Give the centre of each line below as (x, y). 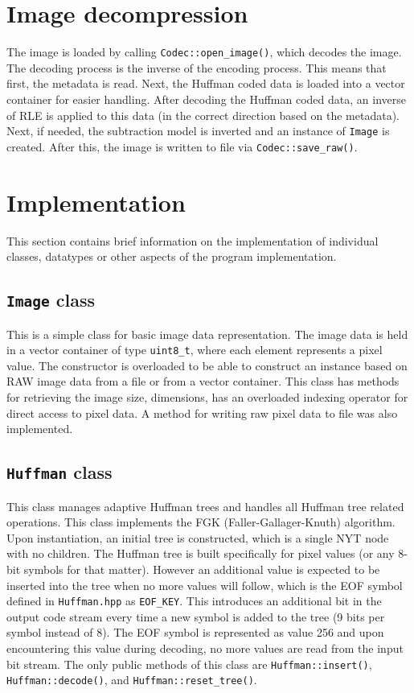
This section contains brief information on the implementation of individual (193, 240)
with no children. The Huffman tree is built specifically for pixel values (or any (201, 553)
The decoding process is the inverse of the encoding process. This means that (197, 67)
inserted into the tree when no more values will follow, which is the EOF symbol (205, 585)
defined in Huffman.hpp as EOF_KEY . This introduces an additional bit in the (194, 601)
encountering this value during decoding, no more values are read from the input (205, 648)
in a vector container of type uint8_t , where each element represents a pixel (195, 350)
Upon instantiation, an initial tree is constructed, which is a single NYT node (198, 537)
